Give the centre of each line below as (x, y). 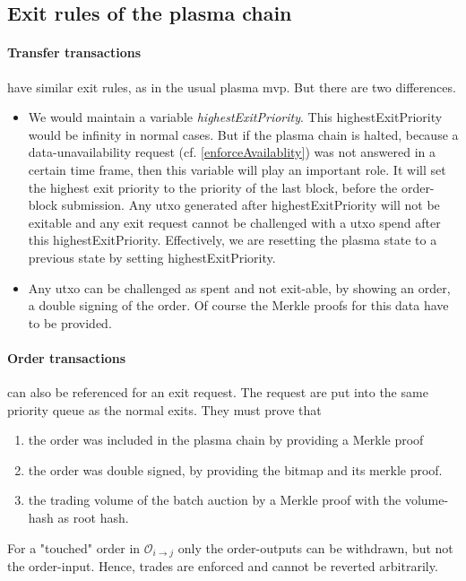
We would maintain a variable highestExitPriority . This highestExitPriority (235, 117)
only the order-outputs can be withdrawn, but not (315, 547)
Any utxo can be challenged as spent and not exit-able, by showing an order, (239, 287)
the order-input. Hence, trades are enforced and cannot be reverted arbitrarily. (223, 566)
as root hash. (93, 518)
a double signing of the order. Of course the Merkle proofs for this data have (238, 305)
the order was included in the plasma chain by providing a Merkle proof (226, 440)
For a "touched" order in (74, 547)
